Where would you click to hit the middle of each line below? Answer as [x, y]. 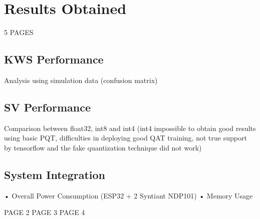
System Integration [55, 174]
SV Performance [48, 107]
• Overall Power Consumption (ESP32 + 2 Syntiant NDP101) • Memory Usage [128, 195]
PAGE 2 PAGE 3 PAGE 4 [45, 212]
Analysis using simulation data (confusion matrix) [81, 80]
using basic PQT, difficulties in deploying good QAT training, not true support [125, 138]
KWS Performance [54, 59]
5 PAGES [19, 32]
